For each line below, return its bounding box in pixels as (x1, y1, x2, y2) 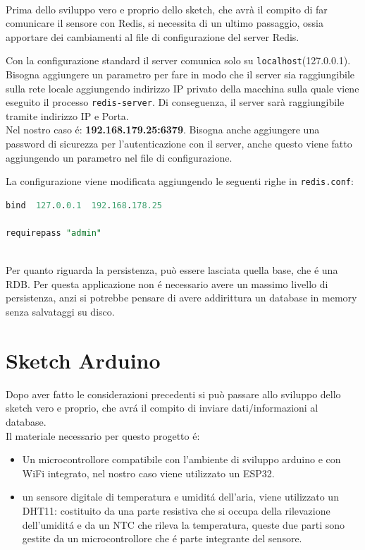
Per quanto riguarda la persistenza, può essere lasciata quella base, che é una (6, 263, 338, 277)
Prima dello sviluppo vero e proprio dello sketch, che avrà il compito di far (6, 1, 328, 16)
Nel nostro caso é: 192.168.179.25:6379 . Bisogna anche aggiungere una (6, 122, 320, 137)
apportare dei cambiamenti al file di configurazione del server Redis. (6, 29, 299, 44)
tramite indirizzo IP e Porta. (6, 108, 129, 123)
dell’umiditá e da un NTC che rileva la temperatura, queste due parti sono (22, 517, 345, 532)
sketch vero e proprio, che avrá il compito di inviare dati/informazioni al (6, 400, 318, 415)
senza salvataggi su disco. (6, 304, 115, 319)
